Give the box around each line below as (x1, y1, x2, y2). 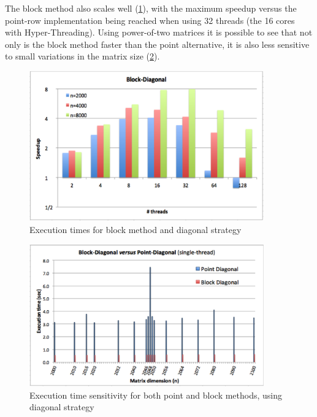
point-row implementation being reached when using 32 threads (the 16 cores (5, 13, 295, 26)
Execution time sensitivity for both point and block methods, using (29, 388, 283, 401)
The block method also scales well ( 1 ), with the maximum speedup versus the (5, 2, 297, 14)
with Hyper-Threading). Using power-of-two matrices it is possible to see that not (5, 26, 313, 39)
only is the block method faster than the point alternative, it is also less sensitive (5, 37, 310, 50)
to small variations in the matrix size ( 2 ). (5, 50, 160, 63)
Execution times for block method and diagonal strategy (29, 223, 242, 236)
